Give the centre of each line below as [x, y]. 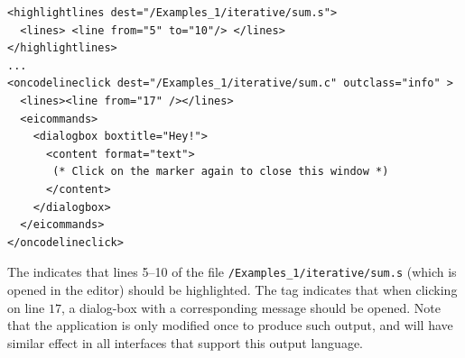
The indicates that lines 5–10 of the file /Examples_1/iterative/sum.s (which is [232, 272]
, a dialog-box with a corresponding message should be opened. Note [251, 307]
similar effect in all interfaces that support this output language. [186, 342]
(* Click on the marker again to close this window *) [221, 172]
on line [26, 307]
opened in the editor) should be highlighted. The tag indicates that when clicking [232, 289]
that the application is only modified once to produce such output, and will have [230, 325]
